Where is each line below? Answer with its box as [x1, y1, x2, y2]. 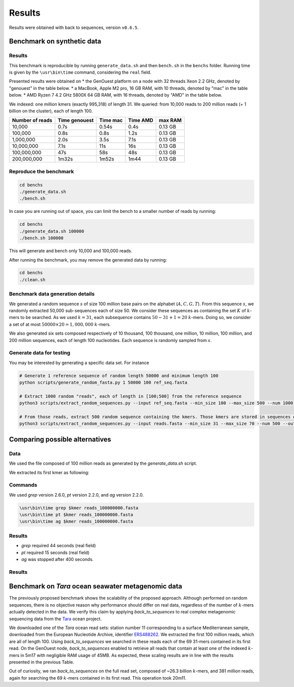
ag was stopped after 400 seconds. [21, 556, 94, 562]
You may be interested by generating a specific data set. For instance [9, 360, 149, 366]
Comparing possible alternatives [9, 435, 111, 444]
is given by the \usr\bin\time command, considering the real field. [9, 69, 151, 76]
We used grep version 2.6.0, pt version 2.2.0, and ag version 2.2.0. [9, 492, 144, 498]
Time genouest [58, 117, 94, 124]
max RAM [158, 117, 182, 124]
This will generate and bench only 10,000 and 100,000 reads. [9, 248, 132, 254]
